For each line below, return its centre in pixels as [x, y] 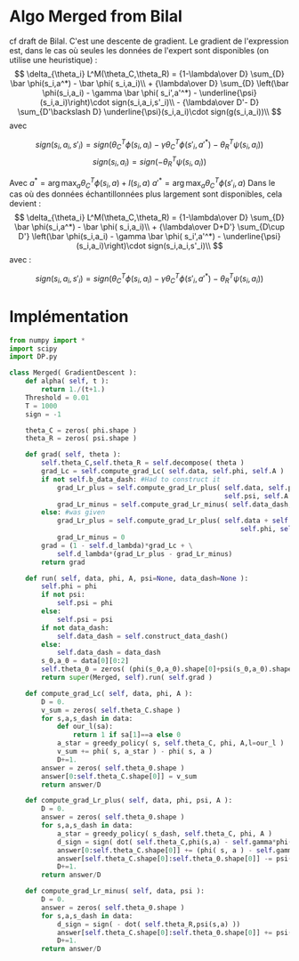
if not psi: [64, 595]
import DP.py [33, 357]
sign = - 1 [44, 414]
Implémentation [69, 316]
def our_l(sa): [85, 727]
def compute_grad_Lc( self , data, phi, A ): [109, 693]
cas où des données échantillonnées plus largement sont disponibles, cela [146, 194]
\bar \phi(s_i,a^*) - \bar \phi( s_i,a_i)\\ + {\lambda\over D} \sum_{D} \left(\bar [149, 83]
